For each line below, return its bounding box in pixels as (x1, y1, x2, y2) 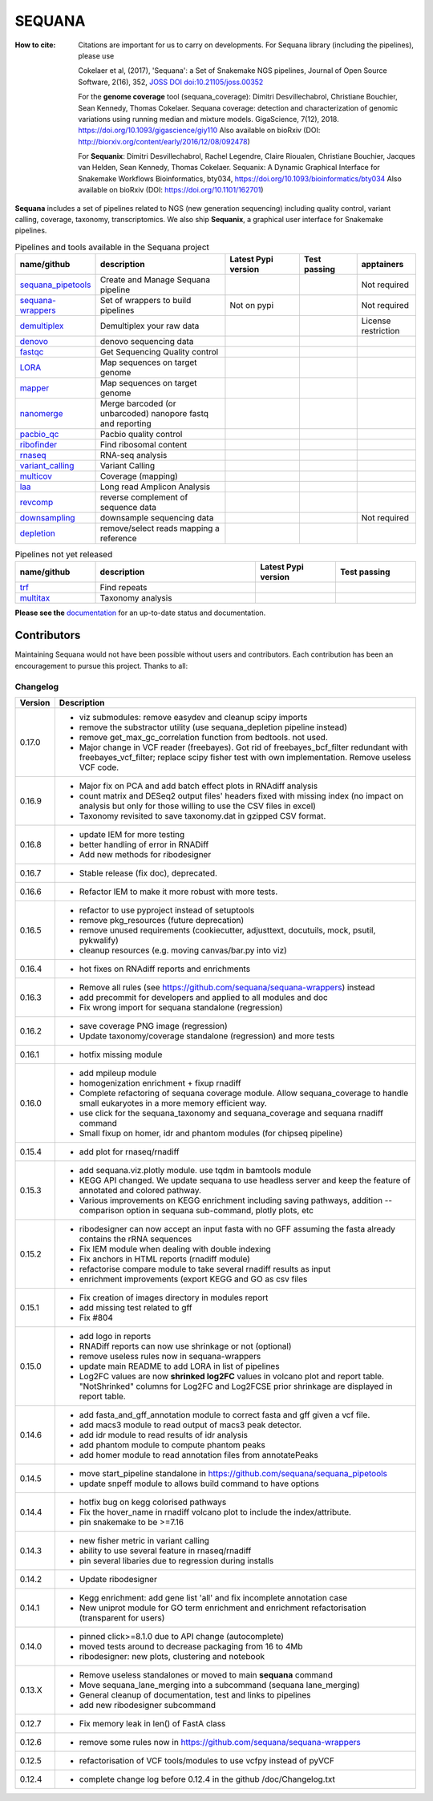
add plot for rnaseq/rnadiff (79, 1146, 180, 1157)
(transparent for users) (79, 1612, 165, 1623)
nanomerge (19, 408, 63, 419)
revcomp (19, 497, 54, 508)
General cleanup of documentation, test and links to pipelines (79, 1689, 311, 1700)
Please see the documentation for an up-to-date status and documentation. (14, 608, 266, 617)
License (361, 315, 391, 326)
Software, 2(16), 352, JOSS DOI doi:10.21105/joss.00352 (78, 77, 264, 87)
